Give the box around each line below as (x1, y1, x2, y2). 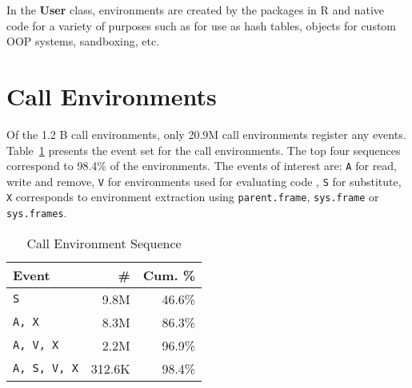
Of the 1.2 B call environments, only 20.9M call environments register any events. (6, 125, 406, 142)
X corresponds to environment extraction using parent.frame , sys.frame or (6, 188, 379, 205)
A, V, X (13, 339, 59, 352)
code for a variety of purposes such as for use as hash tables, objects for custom (6, 17, 397, 34)
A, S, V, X (13, 362, 78, 375)
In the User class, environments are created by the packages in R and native (6, 2, 385, 18)
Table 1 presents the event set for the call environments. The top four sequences (6, 141, 401, 158)
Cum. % (142, 265, 196, 284)
